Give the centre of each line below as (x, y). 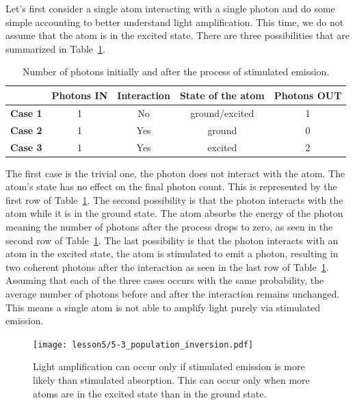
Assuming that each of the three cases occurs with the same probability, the (165, 280)
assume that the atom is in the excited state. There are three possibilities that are (178, 35)
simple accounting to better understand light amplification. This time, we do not (175, 22)
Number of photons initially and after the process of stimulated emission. (176, 71)
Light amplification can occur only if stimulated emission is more (169, 366)
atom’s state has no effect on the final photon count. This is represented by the (171, 186)
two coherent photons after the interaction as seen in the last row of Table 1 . (167, 266)
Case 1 (26, 113)
